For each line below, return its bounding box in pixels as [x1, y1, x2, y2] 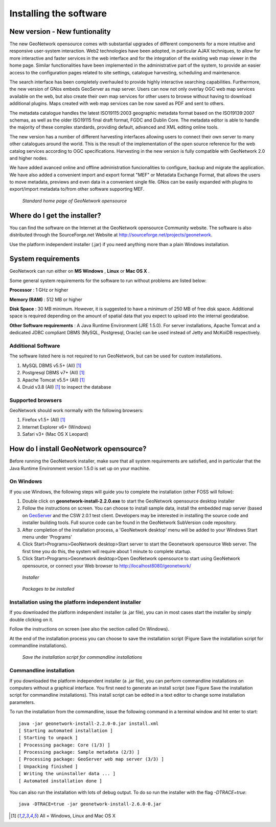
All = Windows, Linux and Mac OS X [39, 813, 116, 819]
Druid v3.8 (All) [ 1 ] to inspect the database [22, 384, 111, 390]
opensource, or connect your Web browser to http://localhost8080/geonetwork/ [22, 562, 191, 569]
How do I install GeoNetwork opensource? [9, 445, 147, 453]
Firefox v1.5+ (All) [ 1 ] [22, 417, 66, 423]
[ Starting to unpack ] [18, 735, 78, 741]
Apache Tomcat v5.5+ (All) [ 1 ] [22, 377, 85, 383]
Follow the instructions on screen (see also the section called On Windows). [9, 626, 170, 632]
